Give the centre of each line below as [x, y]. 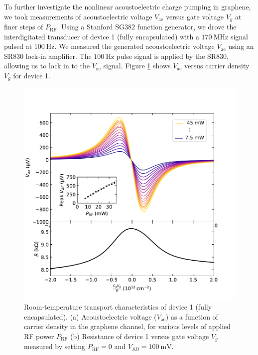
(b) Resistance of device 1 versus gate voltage [140, 336]
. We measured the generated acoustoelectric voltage [134, 46]
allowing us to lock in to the [47, 66]
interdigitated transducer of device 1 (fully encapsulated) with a [102, 36]
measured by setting [55, 346]
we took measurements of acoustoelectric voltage [78, 16]
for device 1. [32, 76]
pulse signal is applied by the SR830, [172, 56]
